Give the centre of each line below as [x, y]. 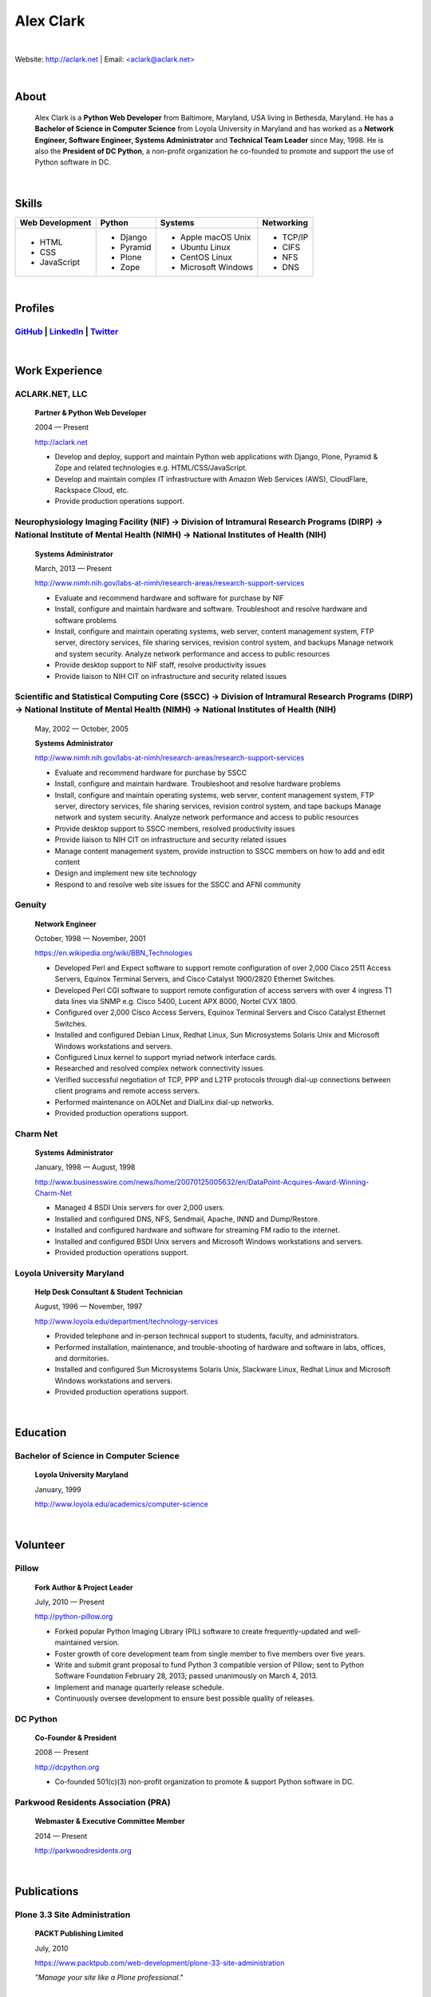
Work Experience [59, 370]
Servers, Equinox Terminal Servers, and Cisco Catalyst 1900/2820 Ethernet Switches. [195, 979]
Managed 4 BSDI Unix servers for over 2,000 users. [140, 1208]
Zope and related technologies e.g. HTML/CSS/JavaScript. [151, 468]
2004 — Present [62, 427]
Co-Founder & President [76, 1738]
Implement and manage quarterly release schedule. [140, 1687]
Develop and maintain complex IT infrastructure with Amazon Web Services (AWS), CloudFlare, [211, 478]
